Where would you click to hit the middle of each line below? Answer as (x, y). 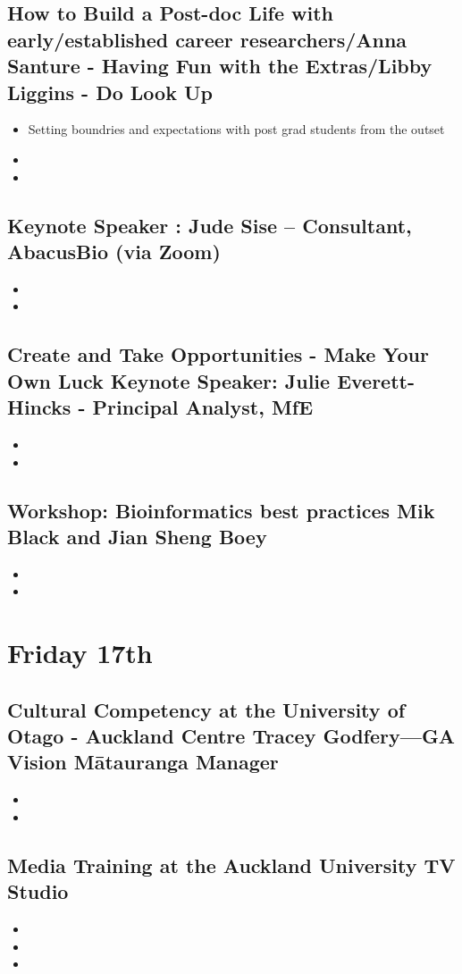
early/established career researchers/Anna (207, 39)
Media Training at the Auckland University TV (231, 865)
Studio (38, 891)
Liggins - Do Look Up (110, 92)
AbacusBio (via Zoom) (114, 251)
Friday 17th (80, 653)
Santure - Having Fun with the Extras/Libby (220, 66)
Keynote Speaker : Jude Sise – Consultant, (210, 225)
